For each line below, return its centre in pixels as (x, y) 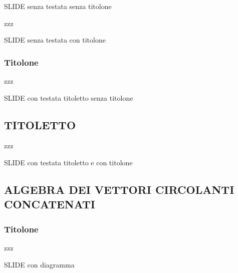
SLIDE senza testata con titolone (55, 40)
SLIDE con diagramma (39, 264)
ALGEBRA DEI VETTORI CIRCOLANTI (119, 189)
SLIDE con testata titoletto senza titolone (69, 97)
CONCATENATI (50, 204)
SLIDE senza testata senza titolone (58, 6)
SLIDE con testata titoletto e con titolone (68, 162)
